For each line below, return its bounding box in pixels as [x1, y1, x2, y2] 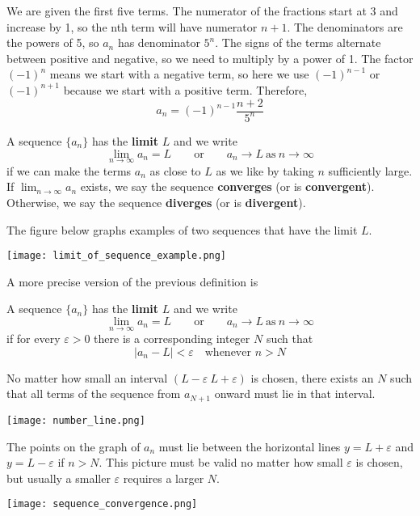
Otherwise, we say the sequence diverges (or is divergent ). [6, 193, 306, 210]
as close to [149, 162, 201, 179]
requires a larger [123, 469, 204, 486]
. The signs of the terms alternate [215, 34, 381, 51]
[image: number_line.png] [6, 414, 145, 426]
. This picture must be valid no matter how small [99, 454, 343, 471]
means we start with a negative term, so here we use [49, 66, 309, 82]
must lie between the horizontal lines [158, 438, 341, 455]
